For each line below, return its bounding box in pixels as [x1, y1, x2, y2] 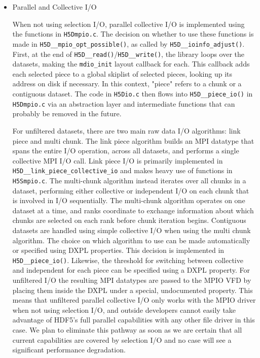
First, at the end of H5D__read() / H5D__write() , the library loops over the [12, 48, 245, 59]
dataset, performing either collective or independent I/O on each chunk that [12, 185, 249, 196]
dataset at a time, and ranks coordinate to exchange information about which [12, 205, 254, 215]
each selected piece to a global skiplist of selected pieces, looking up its [12, 68, 233, 79]
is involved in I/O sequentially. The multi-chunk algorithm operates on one [12, 195, 245, 206]
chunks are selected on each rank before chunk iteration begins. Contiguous [12, 215, 246, 225]
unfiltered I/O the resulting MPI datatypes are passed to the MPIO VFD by [12, 275, 251, 285]
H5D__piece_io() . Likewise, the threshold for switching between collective [12, 254, 243, 265]
